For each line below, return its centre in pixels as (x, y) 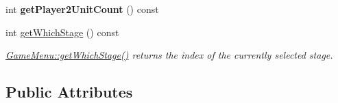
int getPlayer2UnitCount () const (82, 9)
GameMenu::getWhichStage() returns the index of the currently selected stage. (169, 55)
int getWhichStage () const (62, 32)
